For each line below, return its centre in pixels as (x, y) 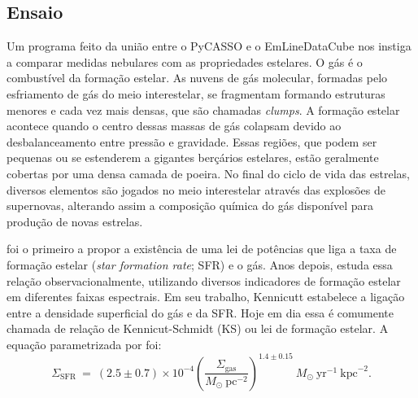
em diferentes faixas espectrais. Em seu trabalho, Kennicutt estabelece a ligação (206, 297)
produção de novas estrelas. (75, 221)
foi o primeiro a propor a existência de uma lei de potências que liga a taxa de (202, 249)
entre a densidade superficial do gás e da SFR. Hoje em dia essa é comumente (200, 312)
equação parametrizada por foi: (84, 344)
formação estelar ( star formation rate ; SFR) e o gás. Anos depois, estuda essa (200, 264)
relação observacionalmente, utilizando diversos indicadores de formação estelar (204, 280)
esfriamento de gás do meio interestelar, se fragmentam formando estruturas (196, 93)
